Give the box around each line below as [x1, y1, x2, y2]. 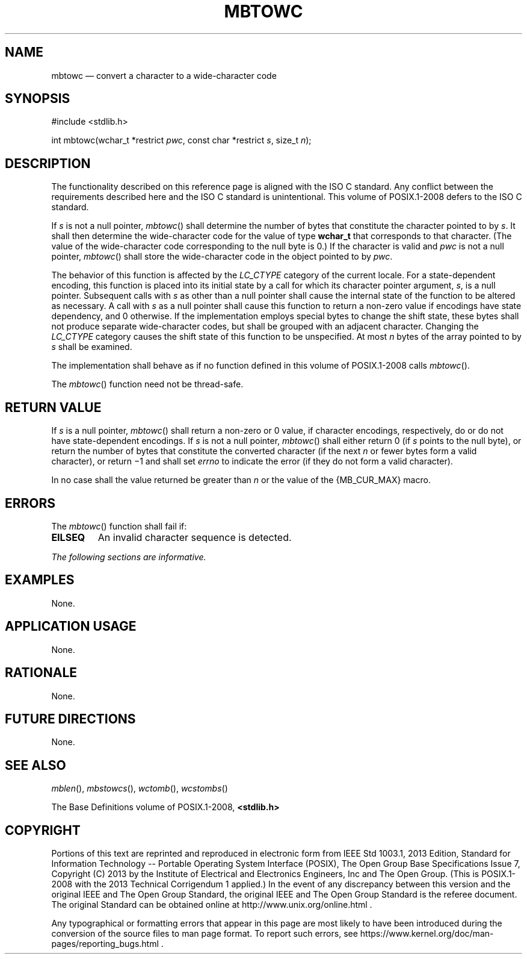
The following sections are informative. [51, 551, 206, 562]
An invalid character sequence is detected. [97, 531, 292, 543]
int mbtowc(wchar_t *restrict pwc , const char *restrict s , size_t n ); [51, 135, 312, 146]
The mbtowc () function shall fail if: [51, 520, 187, 531]
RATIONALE [5, 665, 78, 681]
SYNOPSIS [5, 91, 70, 107]
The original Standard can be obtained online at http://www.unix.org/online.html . [51, 899, 372, 910]
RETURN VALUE [5, 399, 102, 415]
